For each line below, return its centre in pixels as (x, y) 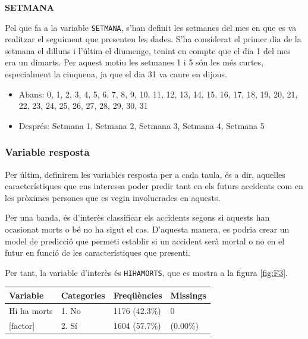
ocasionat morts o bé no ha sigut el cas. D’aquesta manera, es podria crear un (147, 229)
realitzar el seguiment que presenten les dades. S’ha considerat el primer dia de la (153, 39)
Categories (83, 295)
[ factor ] (22, 325)
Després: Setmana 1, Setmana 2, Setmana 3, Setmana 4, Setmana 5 (142, 125)
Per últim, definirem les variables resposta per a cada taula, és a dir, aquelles (145, 174)
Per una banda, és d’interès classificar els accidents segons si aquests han (137, 217)
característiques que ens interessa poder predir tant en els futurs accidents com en (154, 186)
